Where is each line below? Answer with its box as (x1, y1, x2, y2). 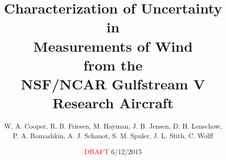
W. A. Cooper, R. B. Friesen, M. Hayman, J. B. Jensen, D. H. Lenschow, (4, 121, 222, 131)
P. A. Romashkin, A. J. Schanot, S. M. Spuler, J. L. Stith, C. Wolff (13, 130, 213, 140)
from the (83, 55, 143, 74)
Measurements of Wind (33, 36, 193, 56)
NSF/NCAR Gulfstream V (21, 73, 205, 93)
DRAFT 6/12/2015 (84, 146, 142, 157)
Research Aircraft (52, 93, 174, 113)
